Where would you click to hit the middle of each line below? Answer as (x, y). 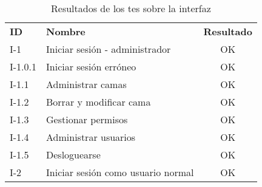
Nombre (66, 31)
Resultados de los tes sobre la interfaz (131, 8)
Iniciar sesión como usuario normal (120, 172)
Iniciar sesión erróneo (91, 66)
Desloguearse (73, 155)
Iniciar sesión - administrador (109, 49)
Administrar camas (86, 84)
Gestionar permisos (87, 119)
